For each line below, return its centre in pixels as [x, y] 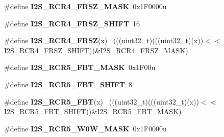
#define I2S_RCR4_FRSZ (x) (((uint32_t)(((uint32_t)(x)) [104, 40]
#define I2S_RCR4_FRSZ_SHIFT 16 [72, 23]
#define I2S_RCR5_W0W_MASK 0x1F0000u [85, 128]
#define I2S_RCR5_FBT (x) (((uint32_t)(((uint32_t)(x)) [102, 101]
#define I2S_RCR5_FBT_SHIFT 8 [68, 84]
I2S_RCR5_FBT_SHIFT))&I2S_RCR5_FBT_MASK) [93, 111]
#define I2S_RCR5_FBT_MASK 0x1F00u [80, 67]
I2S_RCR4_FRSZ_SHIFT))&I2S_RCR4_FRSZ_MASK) [96, 50]
